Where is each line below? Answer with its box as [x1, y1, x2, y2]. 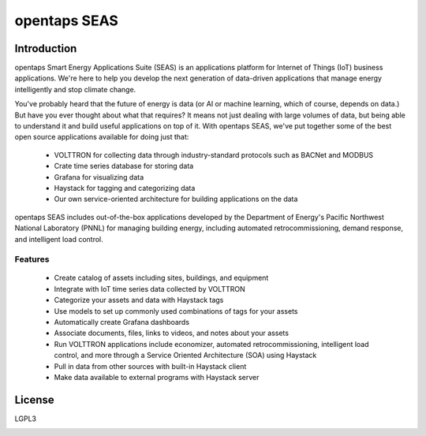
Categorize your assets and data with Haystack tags [54, 296, 224, 305]
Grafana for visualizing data [54, 172, 144, 181]
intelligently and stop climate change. [14, 84, 136, 94]
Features [14, 254, 50, 265]
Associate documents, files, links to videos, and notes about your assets [54, 328, 290, 338]
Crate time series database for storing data [54, 162, 194, 171]
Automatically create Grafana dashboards [54, 318, 189, 327]
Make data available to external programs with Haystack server [54, 373, 260, 382]
